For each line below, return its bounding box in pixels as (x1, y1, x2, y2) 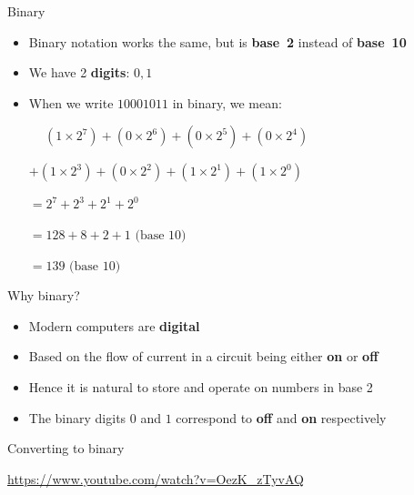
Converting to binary (7, 439, 125, 458)
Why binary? (7, 286, 80, 305)
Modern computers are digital (28, 316, 200, 335)
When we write (28, 93, 114, 112)
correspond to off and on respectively (176, 408, 387, 427)
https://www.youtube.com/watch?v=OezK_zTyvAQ (7, 469, 304, 488)
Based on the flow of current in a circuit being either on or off (28, 347, 379, 366)
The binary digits (28, 408, 126, 427)
